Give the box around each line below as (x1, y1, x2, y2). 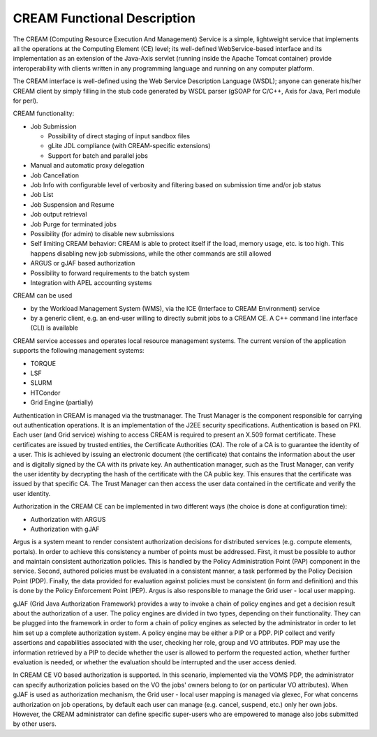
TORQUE (30, 359, 56, 367)
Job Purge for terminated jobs (30, 220, 117, 228)
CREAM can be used (13, 291, 73, 300)
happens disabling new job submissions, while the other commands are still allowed (30, 249, 272, 258)
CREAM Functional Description (13, 10, 195, 26)
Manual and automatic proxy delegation (30, 161, 145, 170)
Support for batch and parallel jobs (47, 151, 148, 160)
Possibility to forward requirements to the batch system (30, 269, 190, 277)
